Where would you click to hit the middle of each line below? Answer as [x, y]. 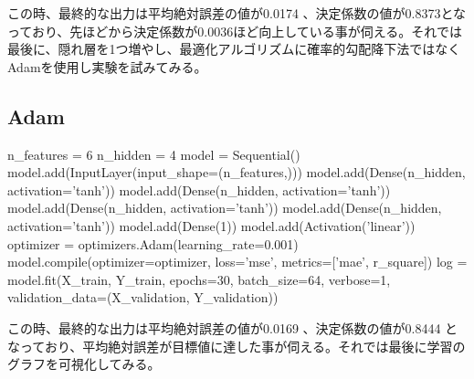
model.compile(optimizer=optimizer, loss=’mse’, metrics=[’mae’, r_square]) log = [237, 262]
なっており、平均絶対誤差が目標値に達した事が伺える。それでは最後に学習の [237, 346]
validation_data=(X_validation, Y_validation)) [143, 297]
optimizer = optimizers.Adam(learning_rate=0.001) [153, 243]
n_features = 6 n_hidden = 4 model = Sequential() [154, 154]
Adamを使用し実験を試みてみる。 [107, 66]
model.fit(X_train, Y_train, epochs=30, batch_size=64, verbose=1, [199, 279]
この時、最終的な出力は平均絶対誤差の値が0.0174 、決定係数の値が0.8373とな [237, 13]
